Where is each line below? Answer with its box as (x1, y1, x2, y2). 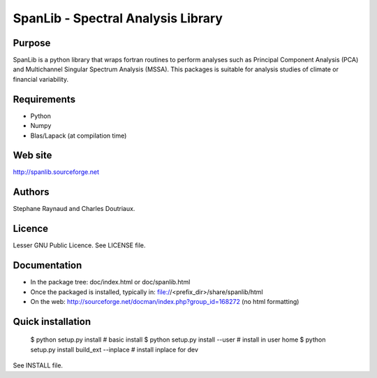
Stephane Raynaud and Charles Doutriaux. (13, 205, 135, 213)
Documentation (13, 259, 82, 272)
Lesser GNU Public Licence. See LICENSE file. (13, 241, 146, 249)
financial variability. (13, 75, 69, 83)
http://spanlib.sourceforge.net (13, 168, 100, 176)
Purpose (13, 37, 51, 49)
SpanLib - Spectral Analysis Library (13, 10, 223, 26)
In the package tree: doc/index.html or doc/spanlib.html (30, 278, 191, 286)
